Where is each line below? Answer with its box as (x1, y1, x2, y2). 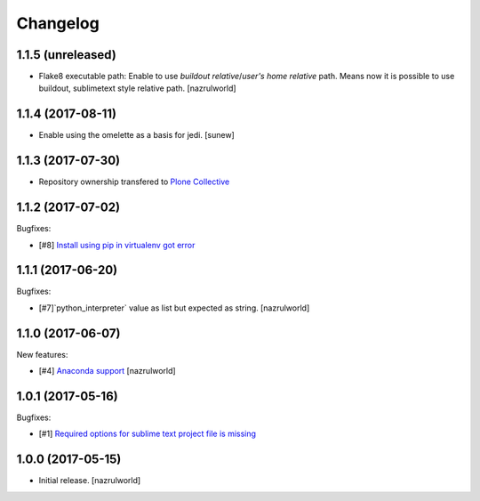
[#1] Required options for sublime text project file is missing (38, 428, 257, 440)
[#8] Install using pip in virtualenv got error (38, 239, 196, 250)
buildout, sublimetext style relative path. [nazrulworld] (38, 83, 236, 93)
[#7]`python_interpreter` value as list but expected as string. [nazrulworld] (38, 303, 310, 313)
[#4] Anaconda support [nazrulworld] (38, 366, 177, 376)
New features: (16, 349, 68, 360)
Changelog (16, 13, 100, 33)
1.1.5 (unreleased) (16, 47, 117, 62)
